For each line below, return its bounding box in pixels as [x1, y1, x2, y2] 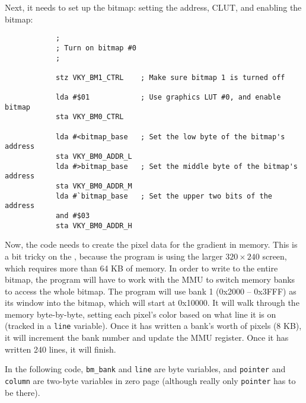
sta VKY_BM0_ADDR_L [55, 152, 132, 161]
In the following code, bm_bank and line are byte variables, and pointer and [5, 363, 286, 375]
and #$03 [55, 212, 90, 220]
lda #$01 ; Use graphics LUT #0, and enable [55, 93, 281, 102]
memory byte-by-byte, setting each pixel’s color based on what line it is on [5, 308, 276, 320]
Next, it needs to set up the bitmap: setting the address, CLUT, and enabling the [5, 1, 302, 13]
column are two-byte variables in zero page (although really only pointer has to [5, 374, 296, 386]
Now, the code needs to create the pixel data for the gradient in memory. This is [5, 238, 298, 251]
